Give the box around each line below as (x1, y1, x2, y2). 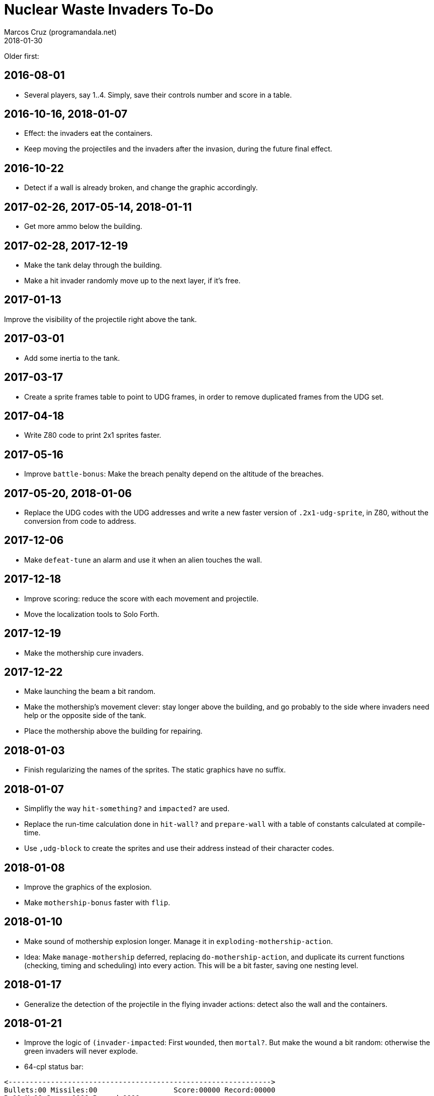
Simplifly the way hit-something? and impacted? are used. (24, 804, 230, 813)
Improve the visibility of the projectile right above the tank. (4, 315, 197, 324)
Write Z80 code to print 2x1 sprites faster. (24, 431, 161, 440)
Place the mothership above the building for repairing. (24, 727, 203, 736)
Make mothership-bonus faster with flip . (24, 898, 170, 907)
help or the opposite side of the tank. (24, 711, 146, 720)
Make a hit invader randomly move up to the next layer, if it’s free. (24, 276, 241, 285)
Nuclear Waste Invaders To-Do (4, 1, 214, 18)
